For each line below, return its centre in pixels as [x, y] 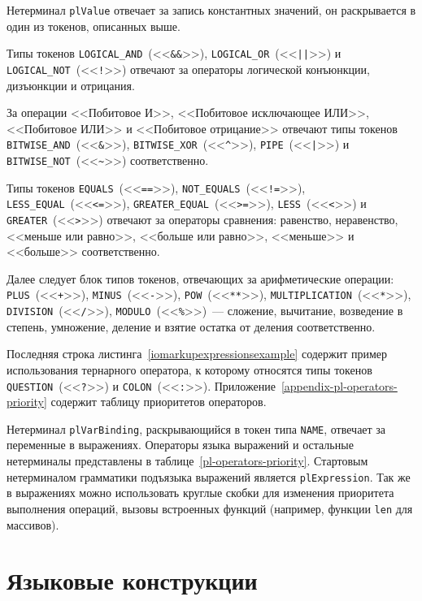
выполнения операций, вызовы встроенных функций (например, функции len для [210, 508]
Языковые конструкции [132, 580]
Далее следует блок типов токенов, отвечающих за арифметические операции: [200, 278]
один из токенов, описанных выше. [94, 26]
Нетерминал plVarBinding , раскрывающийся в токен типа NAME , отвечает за [196, 428]
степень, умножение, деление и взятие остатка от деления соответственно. [191, 326]
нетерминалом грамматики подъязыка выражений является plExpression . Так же [209, 476]
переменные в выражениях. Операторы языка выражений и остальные [180, 445]
